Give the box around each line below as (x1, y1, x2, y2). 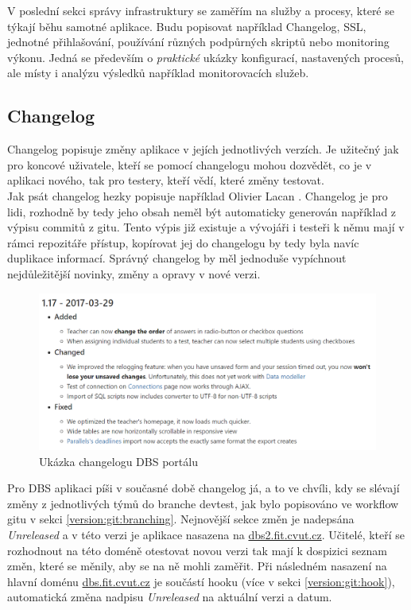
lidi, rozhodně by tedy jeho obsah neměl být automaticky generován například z (7, 203, 397, 220)
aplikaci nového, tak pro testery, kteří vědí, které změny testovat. (7, 172, 324, 188)
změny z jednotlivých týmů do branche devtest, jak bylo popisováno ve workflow (7, 495, 399, 511)
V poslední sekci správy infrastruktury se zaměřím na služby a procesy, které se (7, 2, 394, 18)
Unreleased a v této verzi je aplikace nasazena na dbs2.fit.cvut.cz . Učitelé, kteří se (7, 526, 405, 542)
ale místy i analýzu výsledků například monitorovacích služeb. (7, 64, 309, 81)
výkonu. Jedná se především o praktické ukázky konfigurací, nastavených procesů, (7, 49, 404, 65)
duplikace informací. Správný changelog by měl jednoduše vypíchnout (7, 250, 347, 266)
